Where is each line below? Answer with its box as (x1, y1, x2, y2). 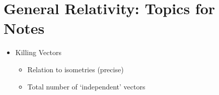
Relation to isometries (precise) (27, 64, 124, 74)
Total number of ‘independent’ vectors (27, 81, 145, 91)
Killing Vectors (15, 47, 61, 58)
